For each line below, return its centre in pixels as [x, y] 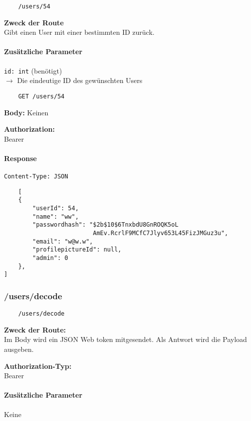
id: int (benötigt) [33, 70]
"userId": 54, [56, 209]
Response [20, 158]
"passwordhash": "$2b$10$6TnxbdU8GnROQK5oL [105, 225]
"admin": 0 [50, 258]
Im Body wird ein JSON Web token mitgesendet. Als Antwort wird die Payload [125, 339]
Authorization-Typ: [38, 366]
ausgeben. [19, 349]
